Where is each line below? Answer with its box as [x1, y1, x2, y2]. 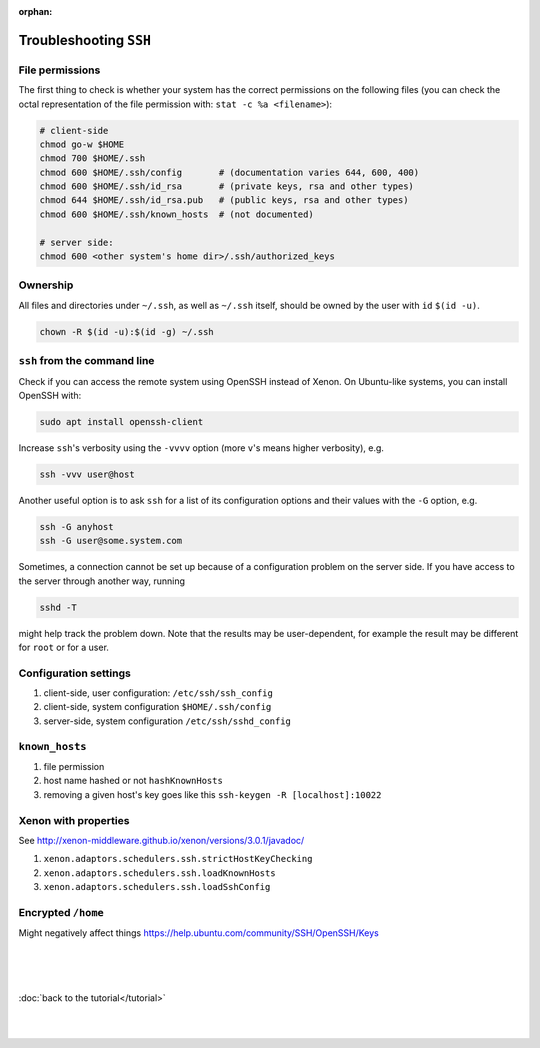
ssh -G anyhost [39, 521, 114, 532]
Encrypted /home [18, 905, 104, 919]
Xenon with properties [18, 813, 130, 827]
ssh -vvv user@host [39, 468, 135, 480]
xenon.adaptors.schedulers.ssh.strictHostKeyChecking [43, 853, 313, 865]
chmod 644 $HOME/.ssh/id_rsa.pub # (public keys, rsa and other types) [39, 195, 409, 206]
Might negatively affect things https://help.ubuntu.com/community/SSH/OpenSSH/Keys [18, 927, 379, 939]
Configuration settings [18, 666, 132, 680]
